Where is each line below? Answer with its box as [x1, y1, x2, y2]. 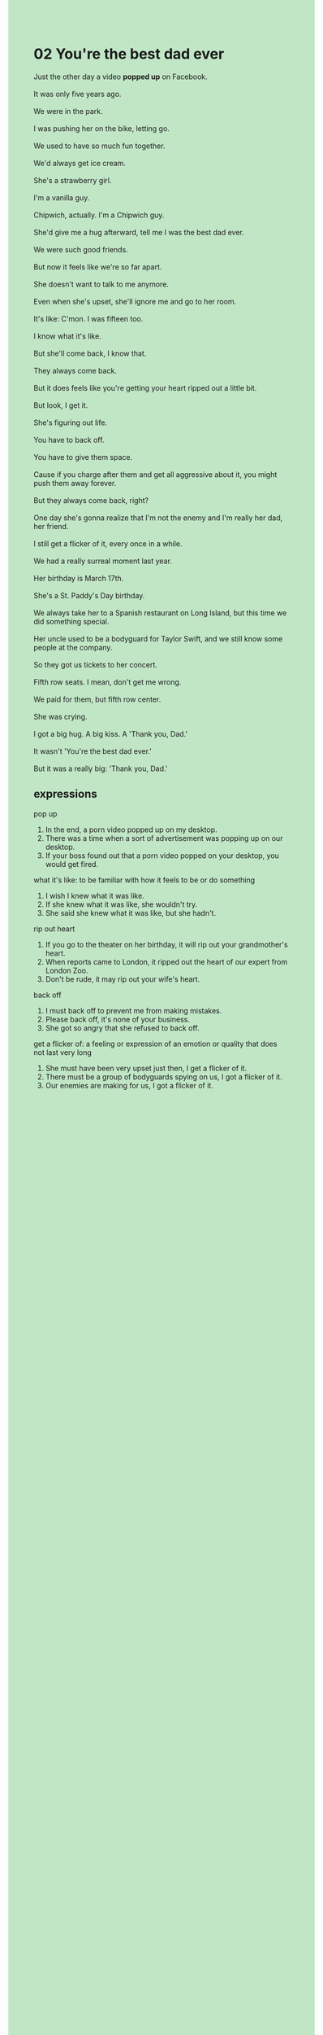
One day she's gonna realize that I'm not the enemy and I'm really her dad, [33, 513, 283, 523]
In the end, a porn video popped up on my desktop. [45, 825, 217, 834]
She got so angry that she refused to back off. [45, 1022, 200, 1033]
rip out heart [33, 924, 75, 934]
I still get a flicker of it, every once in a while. [33, 538, 183, 549]
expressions [33, 787, 97, 801]
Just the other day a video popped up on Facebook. [33, 72, 208, 81]
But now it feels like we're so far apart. [33, 261, 162, 272]
